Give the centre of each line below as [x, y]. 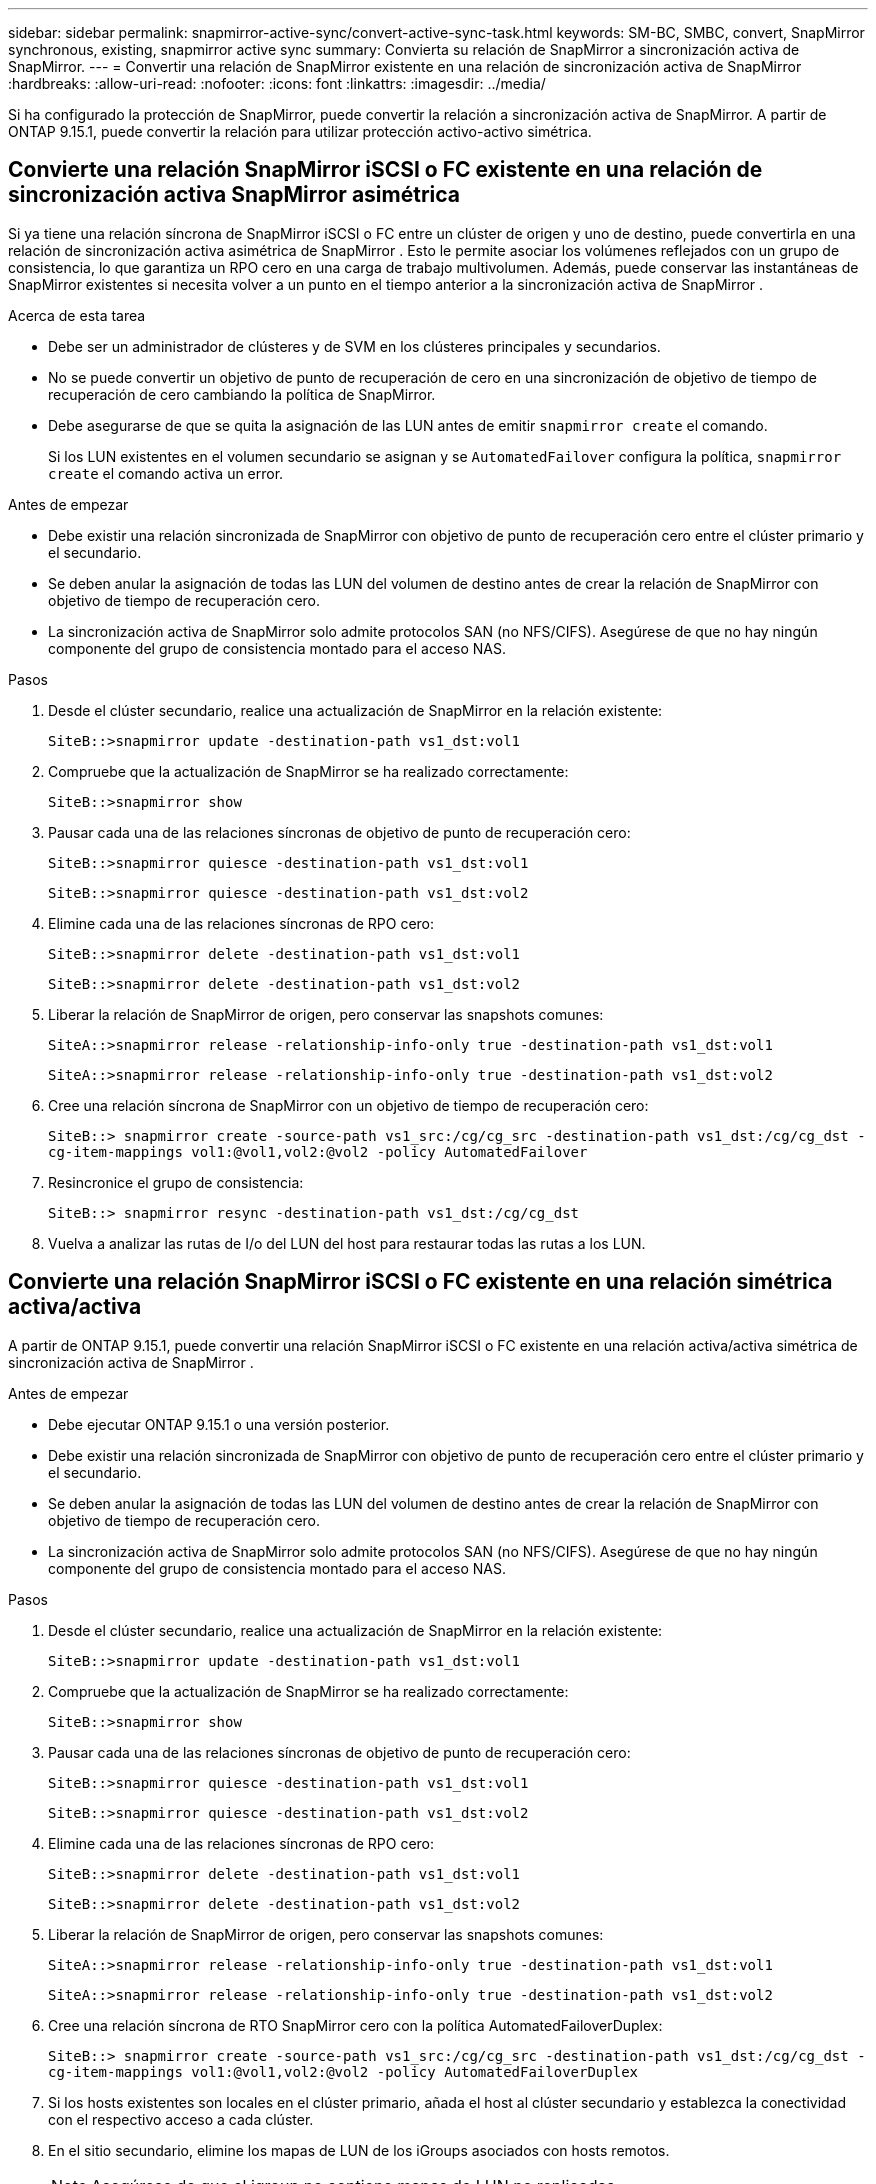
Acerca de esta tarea [77, 315]
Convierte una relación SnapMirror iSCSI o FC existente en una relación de [385, 170]
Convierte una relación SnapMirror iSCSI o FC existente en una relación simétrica [420, 1282]
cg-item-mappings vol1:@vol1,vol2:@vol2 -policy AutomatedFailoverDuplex [343, 2071]
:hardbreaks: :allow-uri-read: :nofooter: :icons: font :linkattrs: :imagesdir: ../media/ [277, 83]
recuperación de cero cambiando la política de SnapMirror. [242, 394]
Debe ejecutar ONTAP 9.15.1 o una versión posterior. [219, 1424]
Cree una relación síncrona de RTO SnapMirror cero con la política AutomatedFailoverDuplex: [355, 2025]
